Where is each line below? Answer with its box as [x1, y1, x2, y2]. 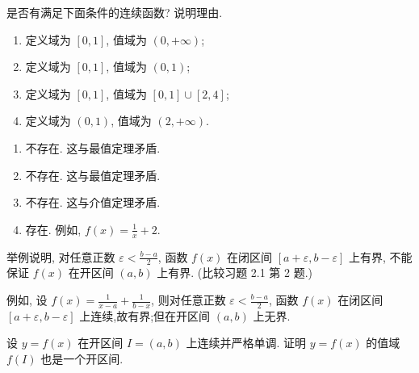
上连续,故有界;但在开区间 [79, 307, 211, 324]
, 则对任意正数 [151, 291, 226, 308]
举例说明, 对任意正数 [6, 248, 115, 265]
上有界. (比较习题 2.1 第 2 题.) [157, 264, 313, 281]
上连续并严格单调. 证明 [186, 334, 307, 351]
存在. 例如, [25, 220, 82, 237]
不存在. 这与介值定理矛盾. [25, 194, 161, 211]
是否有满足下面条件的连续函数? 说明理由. [6, 4, 223, 20]
